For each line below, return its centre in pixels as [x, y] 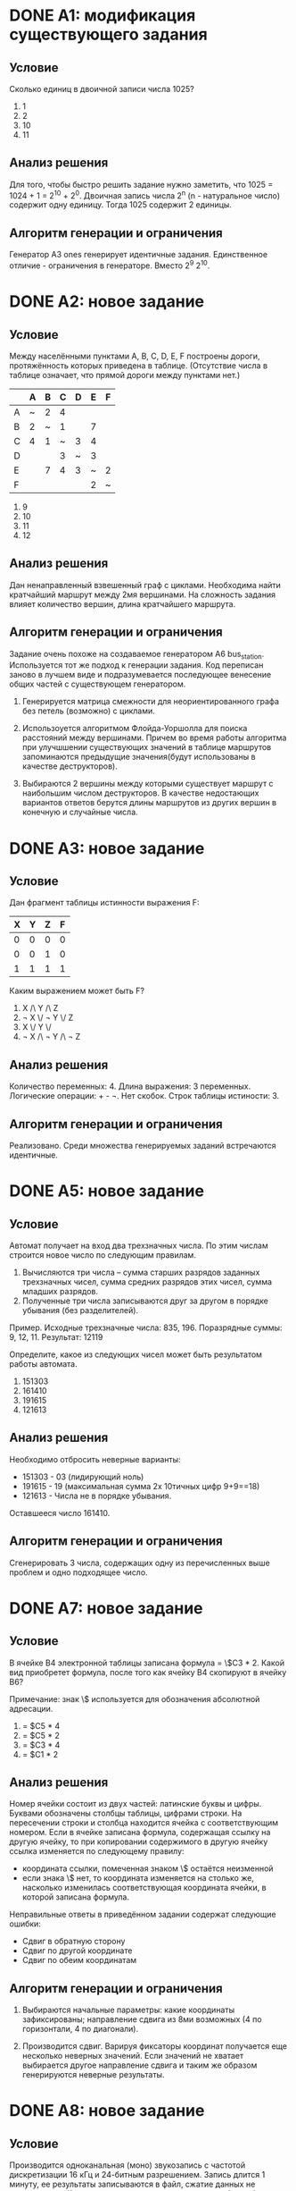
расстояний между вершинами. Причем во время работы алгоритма [154, 737]
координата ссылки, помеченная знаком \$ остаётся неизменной [148, 1868]
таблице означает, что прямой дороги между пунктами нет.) [125, 375]
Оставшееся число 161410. [60, 1513]
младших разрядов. [60, 1291]
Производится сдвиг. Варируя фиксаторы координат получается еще [155, 2046]
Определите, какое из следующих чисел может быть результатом [136, 1354]
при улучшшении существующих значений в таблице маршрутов [147, 747]
